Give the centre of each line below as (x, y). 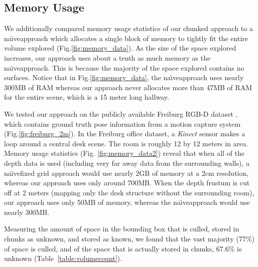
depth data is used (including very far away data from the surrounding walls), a (127, 163)
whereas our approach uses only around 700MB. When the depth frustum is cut (127, 183)
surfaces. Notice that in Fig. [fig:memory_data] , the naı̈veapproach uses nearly (124, 77)
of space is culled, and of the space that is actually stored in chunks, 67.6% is (123, 248)
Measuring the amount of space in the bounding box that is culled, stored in (122, 229)
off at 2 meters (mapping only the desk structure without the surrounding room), (129, 192)
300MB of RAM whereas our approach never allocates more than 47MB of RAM (128, 87)
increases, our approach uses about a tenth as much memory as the (107, 57)
